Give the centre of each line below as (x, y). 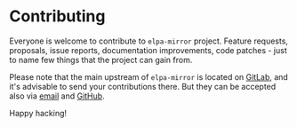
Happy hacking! (38, 113)
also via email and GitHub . (57, 96)
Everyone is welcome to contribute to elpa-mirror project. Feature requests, (149, 41)
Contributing (57, 16)
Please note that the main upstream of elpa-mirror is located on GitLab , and (149, 76)
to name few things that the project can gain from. (101, 60)
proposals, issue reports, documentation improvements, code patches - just (148, 50)
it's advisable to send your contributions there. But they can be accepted (143, 86)
